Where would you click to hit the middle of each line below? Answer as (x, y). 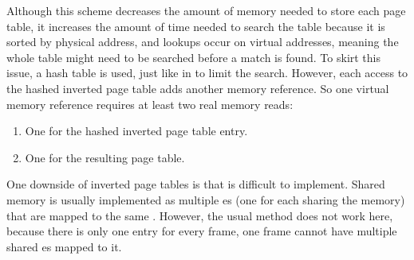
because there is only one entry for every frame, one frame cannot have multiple (202, 231)
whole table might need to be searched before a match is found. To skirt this (194, 57)
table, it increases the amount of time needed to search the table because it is (196, 26)
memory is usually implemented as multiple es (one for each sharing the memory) (206, 199)
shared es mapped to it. (64, 246)
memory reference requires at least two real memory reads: (150, 104)
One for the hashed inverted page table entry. (136, 131)
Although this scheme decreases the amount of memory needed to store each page (206, 10)
